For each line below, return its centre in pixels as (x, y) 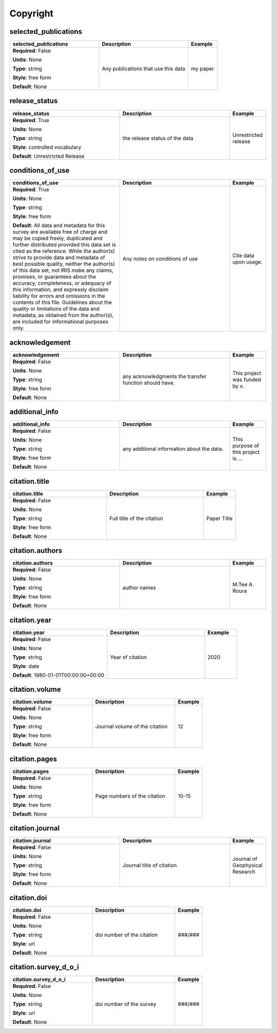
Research (244, 872)
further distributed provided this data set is (64, 245)
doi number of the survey (126, 1004)
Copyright (32, 13)
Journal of (245, 859)
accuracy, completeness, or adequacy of (62, 283)
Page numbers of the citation (130, 796)
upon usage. (248, 262)
